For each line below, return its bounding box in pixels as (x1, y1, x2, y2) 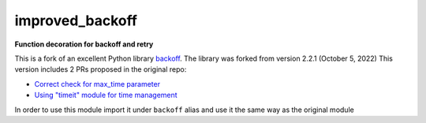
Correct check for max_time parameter (34, 79, 161, 88)
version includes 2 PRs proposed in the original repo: (14, 65, 187, 74)
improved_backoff (14, 12, 138, 29)
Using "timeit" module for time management (34, 91, 177, 100)
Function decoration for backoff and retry (14, 39, 154, 49)
